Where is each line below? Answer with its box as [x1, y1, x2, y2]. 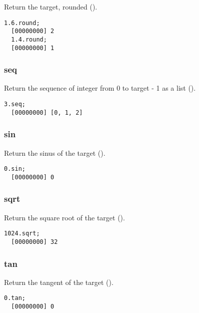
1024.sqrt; [4, 230, 40, 237]
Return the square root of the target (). [4, 212, 125, 222]
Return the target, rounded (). [4, 2, 97, 12]
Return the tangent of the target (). [4, 276, 113, 287]
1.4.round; [11, 36, 47, 43]
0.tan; [4, 294, 25, 302]
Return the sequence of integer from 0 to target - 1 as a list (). [4, 83, 196, 93]
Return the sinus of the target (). [4, 147, 105, 158]
